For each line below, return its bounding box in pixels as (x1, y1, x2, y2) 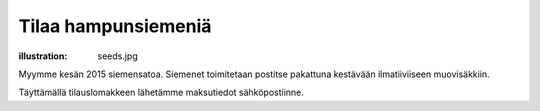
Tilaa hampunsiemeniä (18, 15, 212, 37)
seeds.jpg (97, 50, 139, 62)
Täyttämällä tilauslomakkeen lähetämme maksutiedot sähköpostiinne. (18, 86, 305, 99)
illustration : (18, 50, 68, 62)
